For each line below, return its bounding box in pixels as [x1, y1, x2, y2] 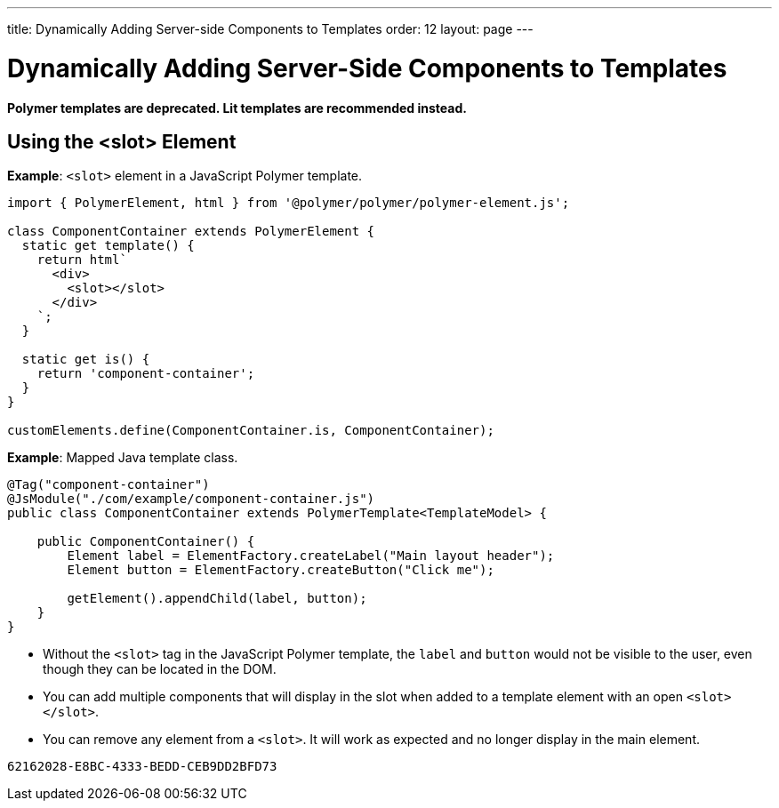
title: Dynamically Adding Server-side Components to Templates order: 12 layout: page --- [7, 21, 534, 36]
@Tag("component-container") [7, 477, 210, 492]
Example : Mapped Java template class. [7, 450, 238, 466]
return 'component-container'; [36, 366, 255, 381]
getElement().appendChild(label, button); [67, 591, 367, 606]
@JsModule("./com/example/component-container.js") [7, 492, 375, 507]
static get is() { [21, 352, 150, 367]
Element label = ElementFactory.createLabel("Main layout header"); [67, 548, 555, 564]
